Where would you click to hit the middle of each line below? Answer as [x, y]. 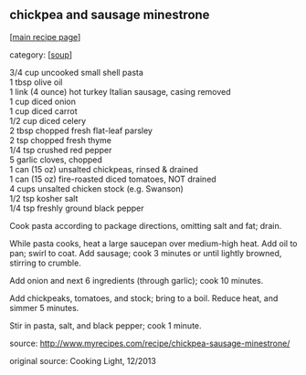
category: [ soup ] [41, 55]
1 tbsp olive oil [36, 82]
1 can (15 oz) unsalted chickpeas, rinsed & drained [104, 169]
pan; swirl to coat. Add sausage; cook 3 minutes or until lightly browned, [146, 253]
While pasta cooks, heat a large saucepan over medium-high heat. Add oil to [153, 243]
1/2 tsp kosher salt [44, 198]
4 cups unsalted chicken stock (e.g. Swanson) [97, 188]
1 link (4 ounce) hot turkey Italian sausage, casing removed [120, 91]
